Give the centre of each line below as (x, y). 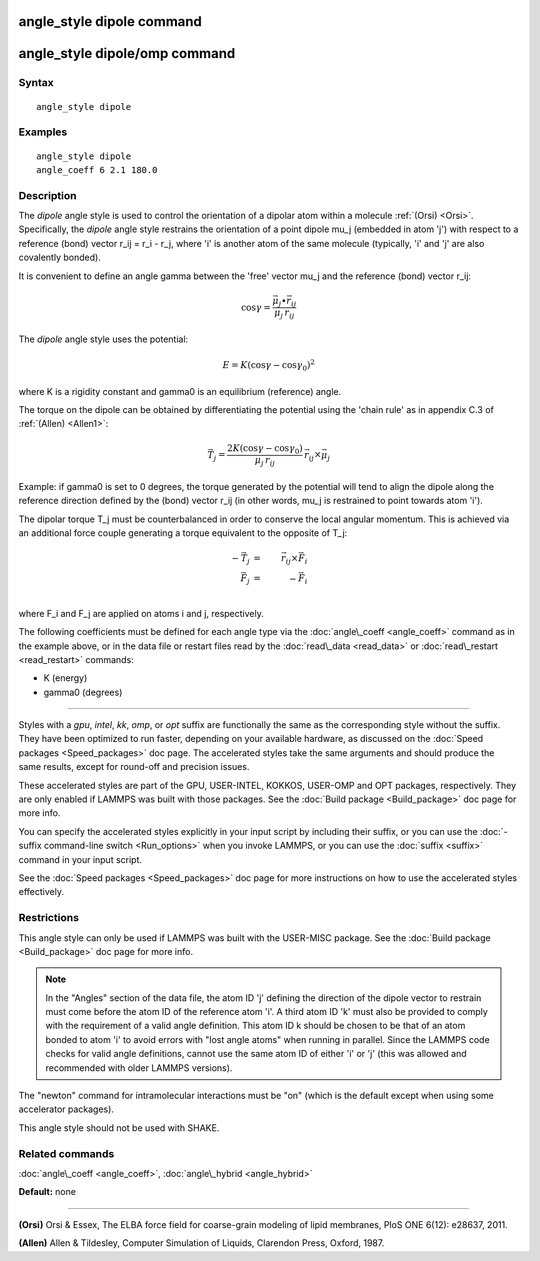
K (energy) (65, 678)
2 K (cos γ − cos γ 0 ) (265, 450)
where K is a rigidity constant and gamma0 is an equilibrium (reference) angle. (180, 391)
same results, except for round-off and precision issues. (134, 767)
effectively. (41, 892)
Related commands (66, 1153)
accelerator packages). (66, 1109)
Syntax (36, 83)
